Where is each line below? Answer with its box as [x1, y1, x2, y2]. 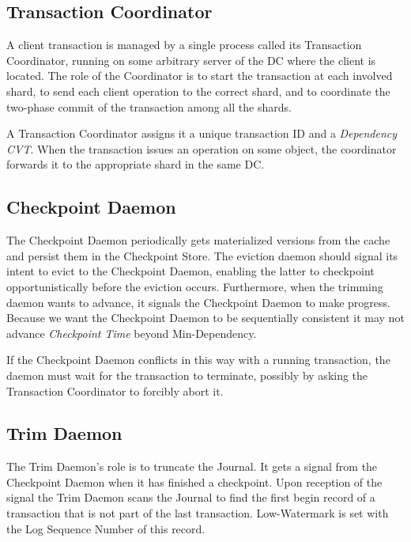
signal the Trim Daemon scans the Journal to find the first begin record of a [6, 489, 375, 506]
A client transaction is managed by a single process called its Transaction [6, 36, 362, 53]
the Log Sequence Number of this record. [6, 520, 205, 536]
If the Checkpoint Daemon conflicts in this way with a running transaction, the [6, 351, 390, 368]
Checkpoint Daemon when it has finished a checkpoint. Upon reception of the [6, 473, 383, 490]
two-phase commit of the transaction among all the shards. [6, 98, 292, 115]
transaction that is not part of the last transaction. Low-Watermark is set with [6, 505, 389, 521]
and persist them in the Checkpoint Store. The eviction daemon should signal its [6, 247, 398, 263]
